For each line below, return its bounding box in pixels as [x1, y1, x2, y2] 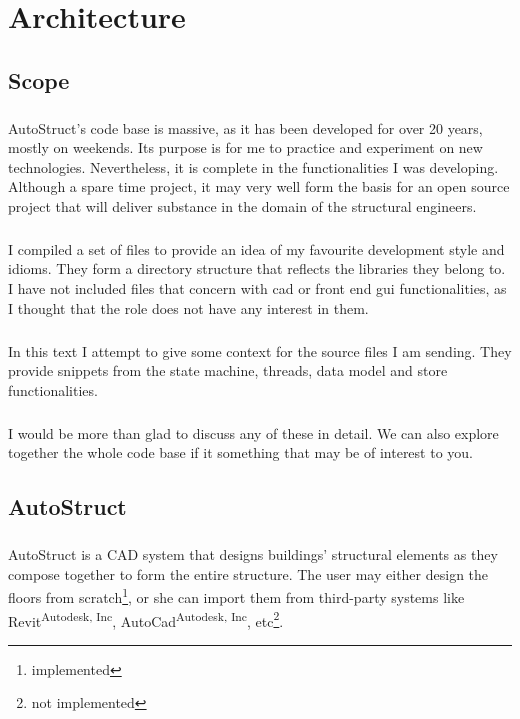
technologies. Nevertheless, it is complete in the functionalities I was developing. [8, 156, 499, 177]
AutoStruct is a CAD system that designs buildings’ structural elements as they [8, 544, 498, 565]
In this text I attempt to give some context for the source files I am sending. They [8, 340, 512, 361]
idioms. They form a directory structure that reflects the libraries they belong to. [8, 258, 506, 279]
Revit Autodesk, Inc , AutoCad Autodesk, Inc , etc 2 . [8, 607, 284, 631]
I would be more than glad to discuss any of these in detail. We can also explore [8, 422, 499, 443]
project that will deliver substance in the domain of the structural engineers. [8, 195, 477, 216]
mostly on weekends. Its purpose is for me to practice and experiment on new [8, 137, 483, 158]
